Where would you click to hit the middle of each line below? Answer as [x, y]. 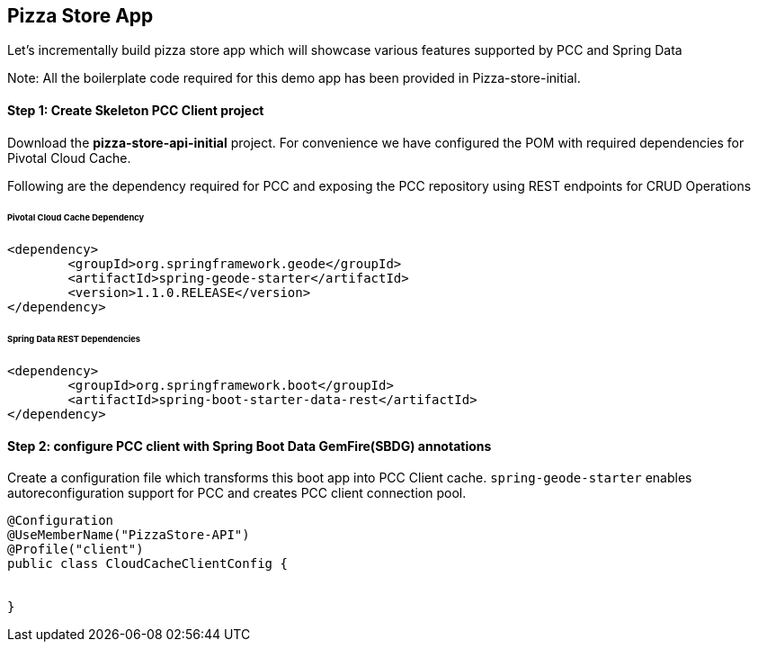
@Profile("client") [76, 550]
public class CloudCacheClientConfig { [147, 564]
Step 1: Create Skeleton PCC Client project [136, 111]
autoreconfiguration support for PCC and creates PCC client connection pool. [237, 493]
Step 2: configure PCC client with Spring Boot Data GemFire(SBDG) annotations [250, 446]
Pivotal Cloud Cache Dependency [76, 218]
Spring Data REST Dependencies [74, 339]
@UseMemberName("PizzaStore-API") [129, 535]
